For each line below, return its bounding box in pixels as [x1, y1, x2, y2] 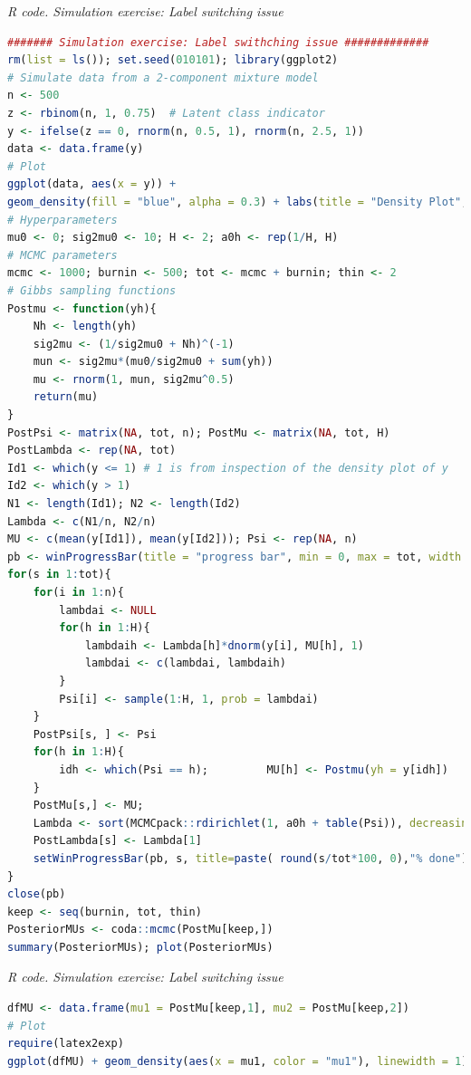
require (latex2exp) [7, 1037, 124, 1051]
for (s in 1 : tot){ [7, 568, 111, 581]
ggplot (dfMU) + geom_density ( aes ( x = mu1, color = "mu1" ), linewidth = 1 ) [7, 1054, 468, 1068]
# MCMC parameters [7, 248, 118, 262]
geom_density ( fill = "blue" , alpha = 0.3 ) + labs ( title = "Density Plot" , [7, 195, 468, 208]
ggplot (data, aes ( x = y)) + [7, 178, 177, 191]
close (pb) [7, 888, 66, 901]
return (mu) [33, 390, 99, 404]
